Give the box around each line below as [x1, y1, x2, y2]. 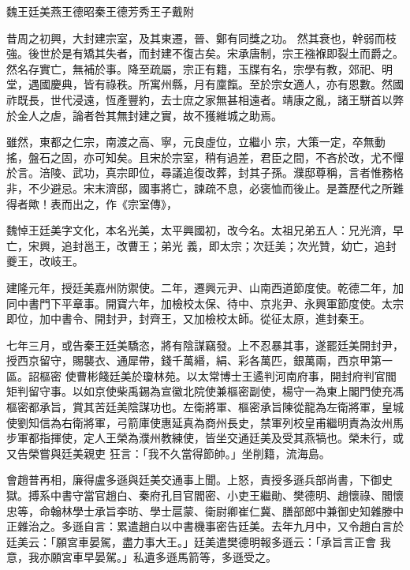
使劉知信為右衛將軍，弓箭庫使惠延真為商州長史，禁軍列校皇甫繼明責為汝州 [6, 414, 393, 430]
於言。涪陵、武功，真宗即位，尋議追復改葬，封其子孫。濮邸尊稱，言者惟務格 [6, 164, 404, 181]
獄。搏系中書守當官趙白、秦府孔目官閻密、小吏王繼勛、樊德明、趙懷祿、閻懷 [6, 487, 404, 504]
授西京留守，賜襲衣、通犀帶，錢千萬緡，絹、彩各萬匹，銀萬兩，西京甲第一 [6, 352, 393, 369]
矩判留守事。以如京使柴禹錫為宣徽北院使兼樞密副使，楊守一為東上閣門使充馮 [6, 383, 404, 399]
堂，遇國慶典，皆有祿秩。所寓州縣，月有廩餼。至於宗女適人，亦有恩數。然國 [6, 76, 404, 92]
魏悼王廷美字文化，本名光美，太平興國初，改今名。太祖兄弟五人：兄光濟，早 [6, 222, 404, 238]
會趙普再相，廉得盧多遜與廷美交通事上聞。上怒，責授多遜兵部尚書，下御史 [6, 471, 393, 488]
